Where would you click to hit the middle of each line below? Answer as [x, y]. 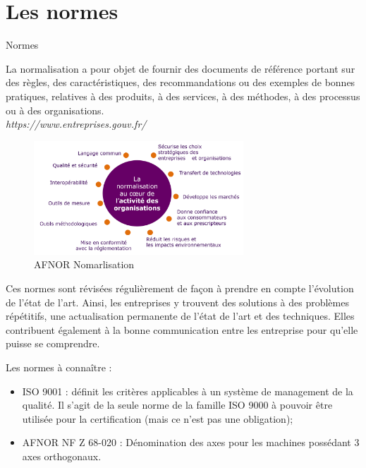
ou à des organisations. [55, 110]
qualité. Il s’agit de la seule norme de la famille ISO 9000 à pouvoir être [177, 405]
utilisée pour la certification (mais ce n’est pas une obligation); [158, 418]
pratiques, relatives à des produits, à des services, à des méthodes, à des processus [183, 96]
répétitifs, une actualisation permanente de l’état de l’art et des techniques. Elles [180, 316]
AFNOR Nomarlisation [84, 264]
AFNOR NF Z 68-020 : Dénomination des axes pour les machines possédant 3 [191, 442]
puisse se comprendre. [53, 343]
